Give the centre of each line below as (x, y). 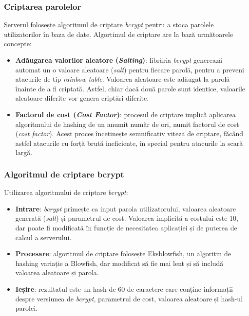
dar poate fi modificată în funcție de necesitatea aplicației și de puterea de (126, 227)
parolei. (26, 308)
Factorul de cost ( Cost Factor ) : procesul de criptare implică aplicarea (125, 114)
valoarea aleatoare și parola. (57, 272)
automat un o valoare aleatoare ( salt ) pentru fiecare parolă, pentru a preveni (130, 69)
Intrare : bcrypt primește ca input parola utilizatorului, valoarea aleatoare (126, 208)
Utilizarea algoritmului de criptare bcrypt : (66, 192)
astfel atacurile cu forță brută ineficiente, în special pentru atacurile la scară (129, 143)
